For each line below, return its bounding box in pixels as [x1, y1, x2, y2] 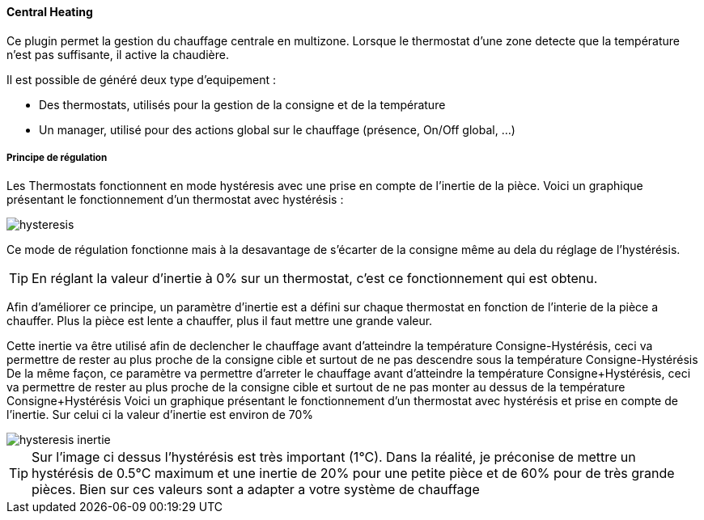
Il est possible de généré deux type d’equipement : [6, 72, 277, 87]
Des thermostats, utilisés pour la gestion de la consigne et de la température [39, 97, 446, 112]
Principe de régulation [6, 152, 108, 163]
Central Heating [6, 5, 93, 19]
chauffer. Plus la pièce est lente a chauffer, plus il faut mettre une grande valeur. [6, 314, 433, 328]
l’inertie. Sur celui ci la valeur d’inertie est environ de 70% [6, 408, 314, 422]
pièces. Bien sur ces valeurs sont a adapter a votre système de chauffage [32, 481, 480, 498]
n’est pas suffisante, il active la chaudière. [6, 47, 229, 61]
